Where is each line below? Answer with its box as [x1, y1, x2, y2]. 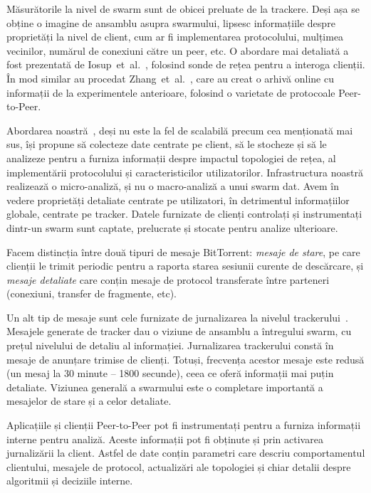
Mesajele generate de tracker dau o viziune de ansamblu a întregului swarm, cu [6, 324, 352, 339]
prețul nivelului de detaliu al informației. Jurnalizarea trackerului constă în [6, 338, 334, 353]
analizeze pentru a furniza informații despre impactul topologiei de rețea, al [6, 150, 336, 165]
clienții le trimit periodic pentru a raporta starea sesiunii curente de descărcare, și [6, 258, 364, 273]
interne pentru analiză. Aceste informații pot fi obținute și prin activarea [6, 431, 323, 446]
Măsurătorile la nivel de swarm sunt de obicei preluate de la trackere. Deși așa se [6, 1, 360, 16]
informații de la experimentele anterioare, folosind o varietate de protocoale [6, 85, 335, 100]
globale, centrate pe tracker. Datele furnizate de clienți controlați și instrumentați [6, 206, 362, 221]
